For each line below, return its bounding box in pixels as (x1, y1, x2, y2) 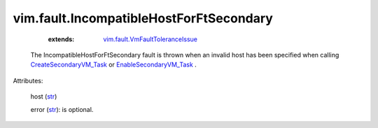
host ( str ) (30, 92, 57, 101)
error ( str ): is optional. (30, 105, 94, 113)
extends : (48, 35, 75, 43)
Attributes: (13, 76, 43, 85)
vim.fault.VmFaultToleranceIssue (103, 35, 197, 43)
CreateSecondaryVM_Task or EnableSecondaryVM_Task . (30, 60, 197, 69)
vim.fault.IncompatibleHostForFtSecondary (13, 10, 273, 26)
